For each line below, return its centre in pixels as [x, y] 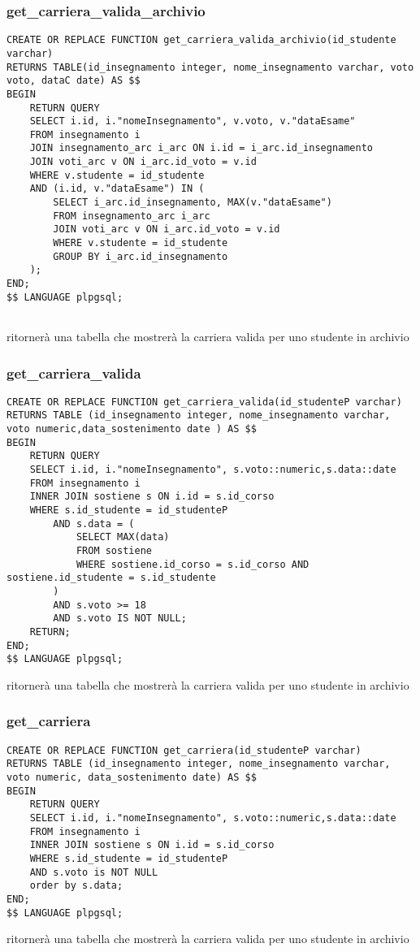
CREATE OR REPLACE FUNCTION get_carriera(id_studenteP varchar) [184, 750]
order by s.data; [76, 886]
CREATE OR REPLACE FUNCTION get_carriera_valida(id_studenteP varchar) [204, 402]
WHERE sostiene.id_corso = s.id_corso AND [193, 564]
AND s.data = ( [94, 524]
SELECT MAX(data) [123, 537]
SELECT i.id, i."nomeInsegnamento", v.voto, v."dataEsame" [193, 121]
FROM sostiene [114, 551]
